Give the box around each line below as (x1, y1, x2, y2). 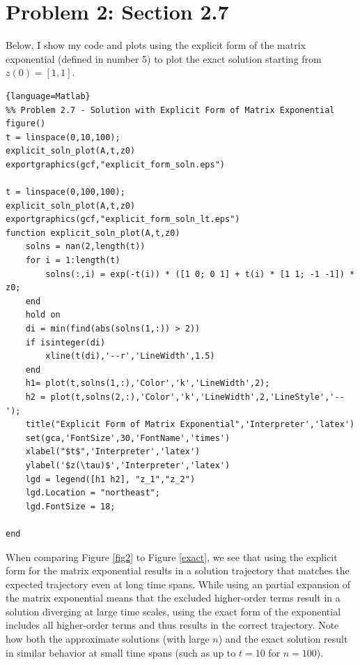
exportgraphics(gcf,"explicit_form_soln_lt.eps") (6, 214, 240, 225)
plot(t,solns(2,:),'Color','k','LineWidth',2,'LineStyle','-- (50, 391, 345, 402)
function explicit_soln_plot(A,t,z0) (6, 227, 180, 238)
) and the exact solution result (218, 632, 348, 646)
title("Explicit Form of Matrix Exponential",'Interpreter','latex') (25, 419, 355, 430)
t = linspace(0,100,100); (6, 187, 125, 197)
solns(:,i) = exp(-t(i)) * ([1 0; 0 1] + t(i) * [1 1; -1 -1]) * (45, 269, 355, 279)
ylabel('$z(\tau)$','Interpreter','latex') (25, 460, 230, 470)
